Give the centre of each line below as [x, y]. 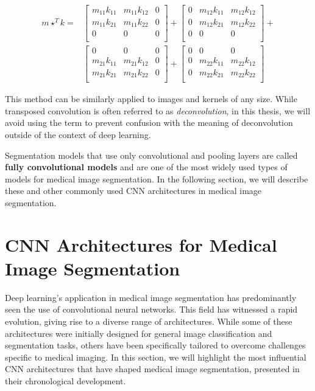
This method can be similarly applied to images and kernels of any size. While [151, 99]
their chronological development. [65, 380]
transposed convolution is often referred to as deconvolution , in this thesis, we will [158, 110]
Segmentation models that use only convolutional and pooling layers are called [151, 155]
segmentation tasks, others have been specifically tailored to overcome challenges [155, 345]
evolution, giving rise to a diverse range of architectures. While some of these [149, 321]
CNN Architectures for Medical [141, 244]
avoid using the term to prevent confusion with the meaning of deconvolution [149, 123]
